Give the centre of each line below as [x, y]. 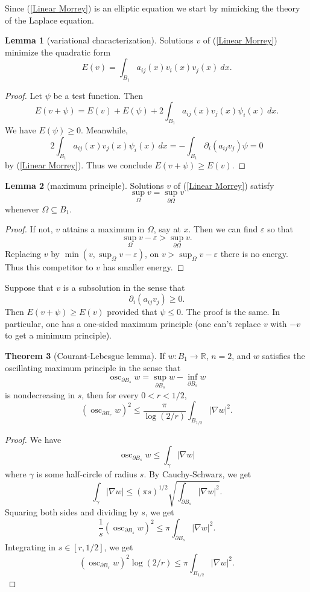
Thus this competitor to [49, 266]
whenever [22, 208]
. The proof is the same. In [230, 312]
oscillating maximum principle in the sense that [93, 367]
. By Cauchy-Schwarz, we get [198, 474]
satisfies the [283, 355]
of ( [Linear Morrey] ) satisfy [224, 185]
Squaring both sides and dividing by [72, 512]
